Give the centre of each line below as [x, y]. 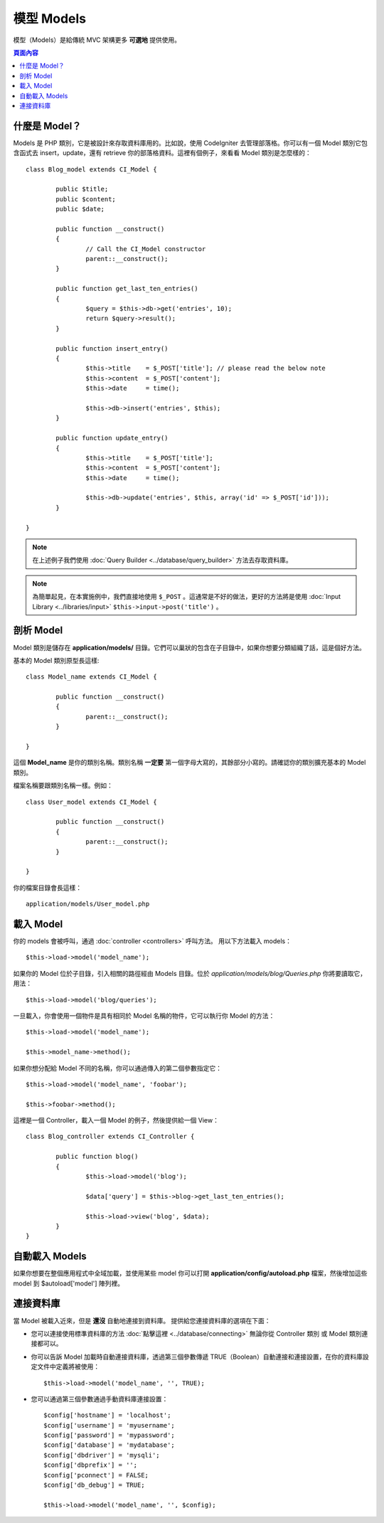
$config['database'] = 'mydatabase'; [110, 1445]
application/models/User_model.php [88, 904]
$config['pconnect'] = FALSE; [96, 1475]
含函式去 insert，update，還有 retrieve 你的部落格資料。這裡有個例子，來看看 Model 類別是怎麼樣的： [162, 153]
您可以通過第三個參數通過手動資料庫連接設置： [100, 1399]
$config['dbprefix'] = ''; [91, 1465]
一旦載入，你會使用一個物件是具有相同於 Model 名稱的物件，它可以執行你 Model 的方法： [144, 1015]
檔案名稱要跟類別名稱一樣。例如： [63, 785]
